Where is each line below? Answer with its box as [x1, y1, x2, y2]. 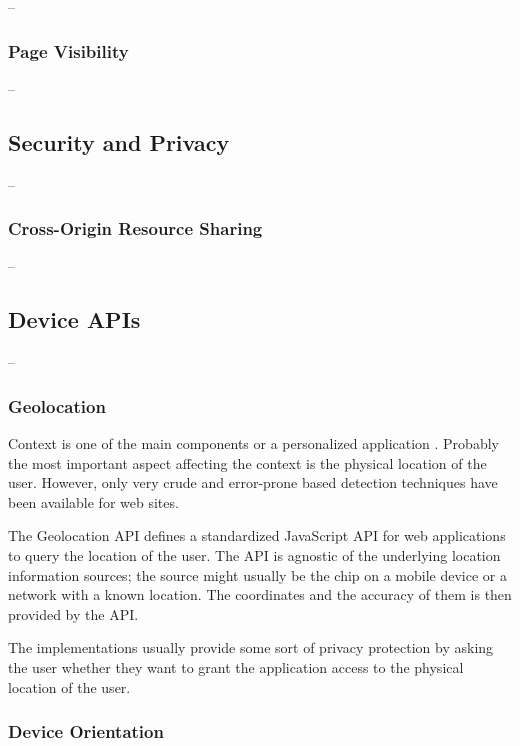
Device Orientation [8, 719, 164, 744]
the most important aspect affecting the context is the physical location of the [8, 452, 487, 473]
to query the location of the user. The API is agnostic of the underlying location [8, 545, 501, 565]
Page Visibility [8, 38, 129, 63]
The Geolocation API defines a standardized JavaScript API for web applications [8, 525, 506, 546]
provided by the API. [8, 603, 139, 624]
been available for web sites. [8, 491, 179, 512]
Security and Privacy [8, 126, 230, 157]
